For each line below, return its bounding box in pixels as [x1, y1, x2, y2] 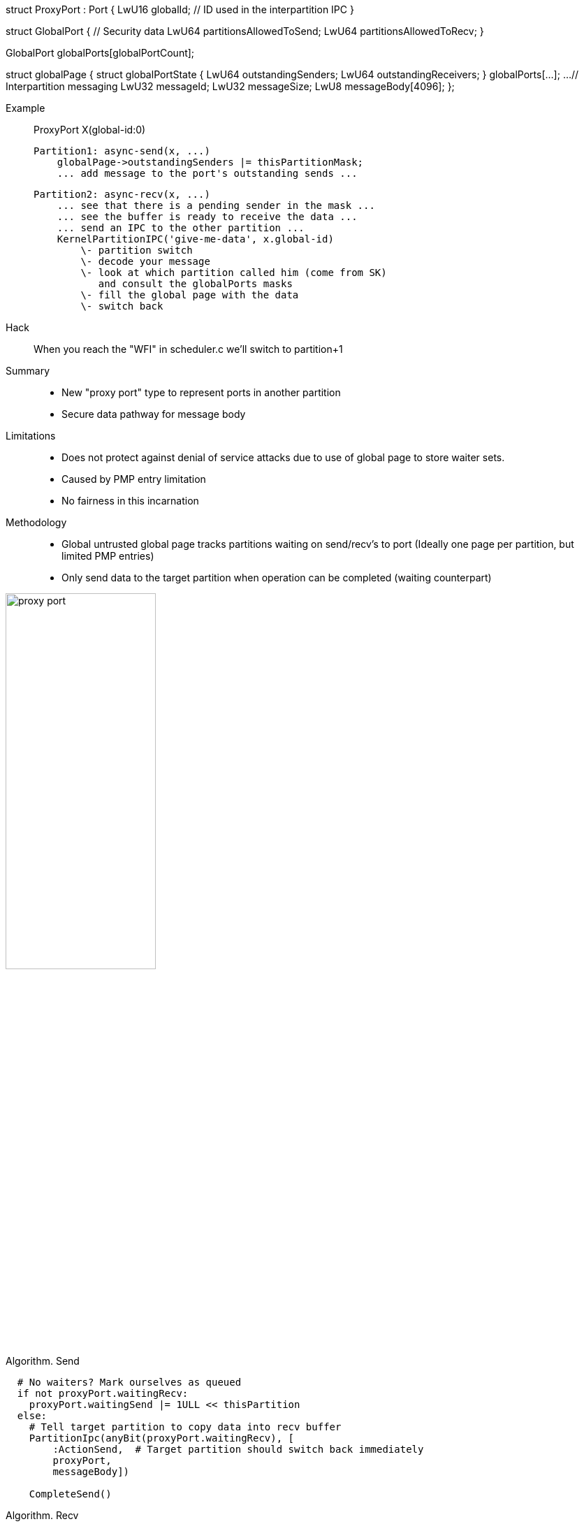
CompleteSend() [29, 1488, 112, 1500]
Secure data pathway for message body [61, 408, 246, 420]
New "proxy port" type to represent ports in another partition [61, 386, 341, 398]
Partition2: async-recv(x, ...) [34, 189, 210, 200]
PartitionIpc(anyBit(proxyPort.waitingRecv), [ [29, 1432, 295, 1444]
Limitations [6, 430, 56, 442]
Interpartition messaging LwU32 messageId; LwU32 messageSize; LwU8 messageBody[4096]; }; [6, 80, 455, 92]
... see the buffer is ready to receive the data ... [57, 211, 358, 222]
